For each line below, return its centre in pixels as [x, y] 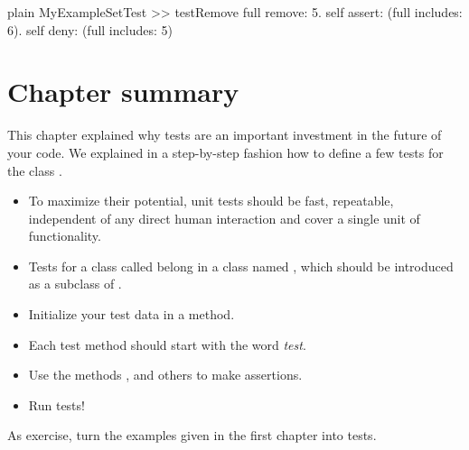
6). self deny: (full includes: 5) [90, 29]
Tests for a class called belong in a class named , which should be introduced [241, 266]
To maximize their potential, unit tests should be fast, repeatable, [211, 201]
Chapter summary [123, 92]
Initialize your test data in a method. [131, 314]
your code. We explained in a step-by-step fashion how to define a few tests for [225, 152]
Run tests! [56, 404]
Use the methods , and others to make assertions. [165, 375]
